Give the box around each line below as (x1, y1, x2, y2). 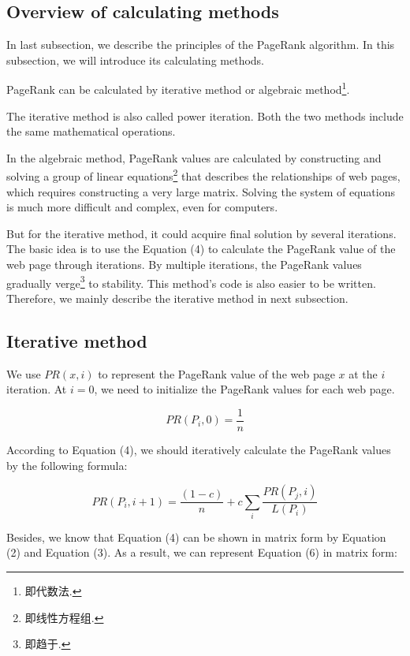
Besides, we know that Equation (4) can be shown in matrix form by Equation (6, 528, 386, 545)
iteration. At (6, 381, 67, 397)
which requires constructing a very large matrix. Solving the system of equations (6, 183, 395, 199)
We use (6, 365, 41, 382)
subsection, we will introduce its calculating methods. (6, 51, 265, 68)
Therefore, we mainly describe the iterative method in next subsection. (6, 289, 348, 306)
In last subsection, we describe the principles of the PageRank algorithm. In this (6, 36, 395, 53)
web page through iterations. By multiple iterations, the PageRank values (6, 256, 362, 273)
